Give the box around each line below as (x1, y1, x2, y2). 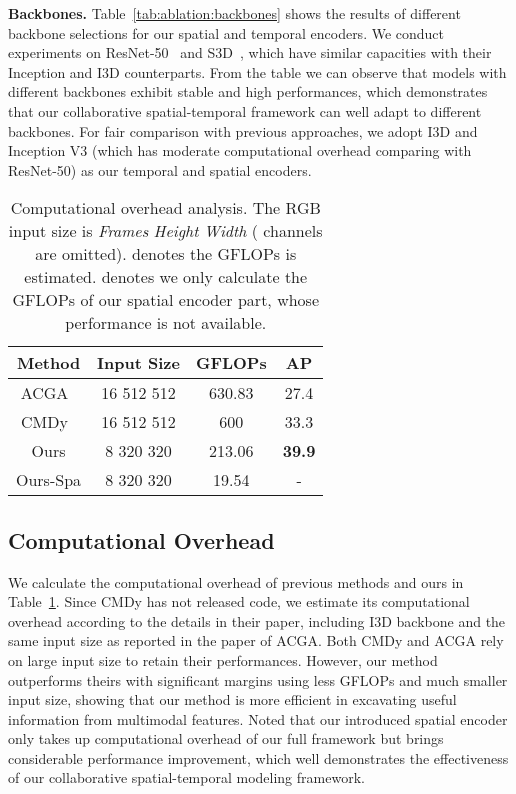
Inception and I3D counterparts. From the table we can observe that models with (8, 61, 507, 82)
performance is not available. (65, 311, 267, 335)
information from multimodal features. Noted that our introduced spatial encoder (8, 708, 508, 729)
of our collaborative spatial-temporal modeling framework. (8, 767, 365, 788)
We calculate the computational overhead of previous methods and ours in (8, 571, 464, 592)
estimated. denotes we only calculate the (24, 265, 308, 289)
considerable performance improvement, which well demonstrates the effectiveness (8, 747, 509, 768)
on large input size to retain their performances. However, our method (8, 649, 438, 670)
